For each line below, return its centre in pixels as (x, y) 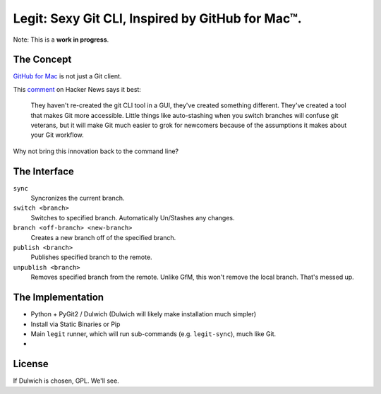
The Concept (42, 60)
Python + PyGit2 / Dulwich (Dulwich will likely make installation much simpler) (144, 314)
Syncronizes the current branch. (78, 198)
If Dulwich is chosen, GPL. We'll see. (66, 381)
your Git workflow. (57, 135)
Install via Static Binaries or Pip (75, 324)
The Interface (43, 171)
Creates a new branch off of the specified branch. (103, 237)
